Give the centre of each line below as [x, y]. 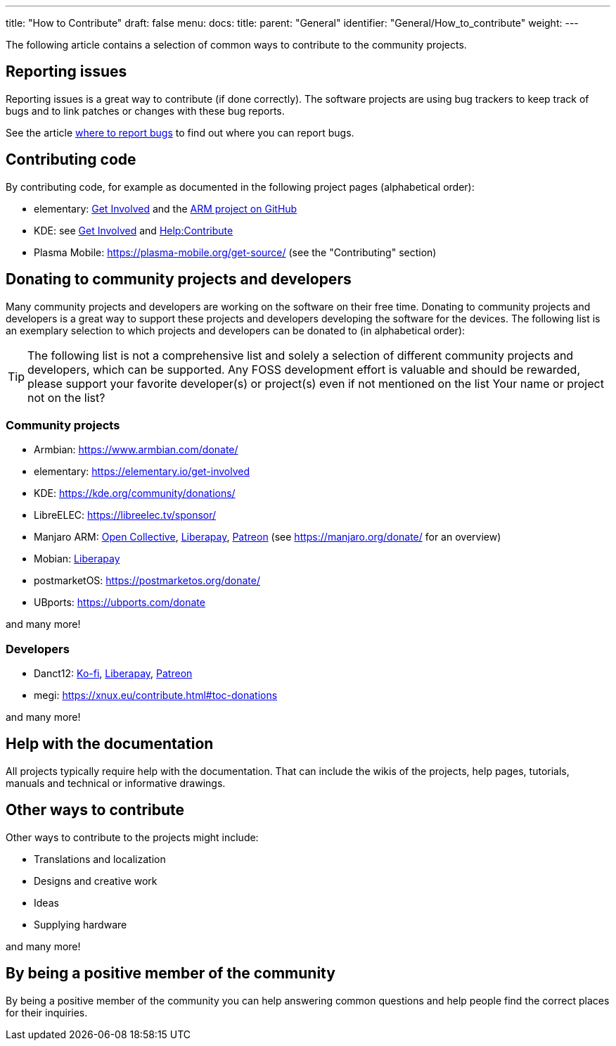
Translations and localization [100, 859]
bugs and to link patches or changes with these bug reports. [145, 111]
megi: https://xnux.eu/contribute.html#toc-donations [156, 695]
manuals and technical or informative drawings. [116, 783]
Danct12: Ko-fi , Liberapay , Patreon [113, 674]
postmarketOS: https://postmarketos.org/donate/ [147, 581]
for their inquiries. [47, 1012]
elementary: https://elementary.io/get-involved [142, 472]
